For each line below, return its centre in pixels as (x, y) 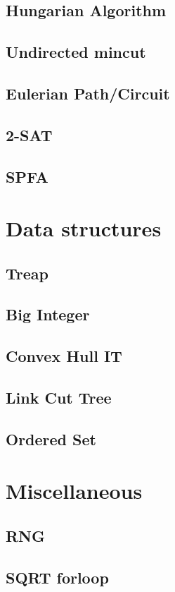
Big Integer (48, 314)
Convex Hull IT (64, 356)
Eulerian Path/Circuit (88, 93)
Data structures (84, 228)
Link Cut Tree (59, 398)
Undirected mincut (76, 52)
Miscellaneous (74, 491)
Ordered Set (51, 439)
